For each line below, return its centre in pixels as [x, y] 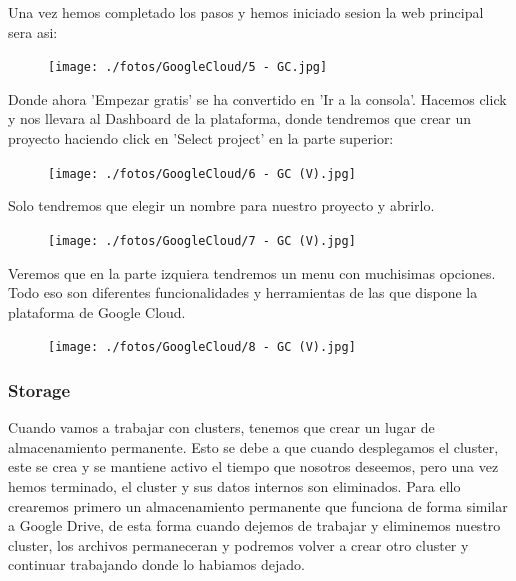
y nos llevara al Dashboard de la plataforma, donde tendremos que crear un [240, 118]
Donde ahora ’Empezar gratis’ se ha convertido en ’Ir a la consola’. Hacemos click [257, 98]
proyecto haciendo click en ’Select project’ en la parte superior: [201, 138]
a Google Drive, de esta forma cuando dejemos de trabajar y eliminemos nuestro [254, 525]
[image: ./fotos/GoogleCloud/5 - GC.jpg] [188, 67]
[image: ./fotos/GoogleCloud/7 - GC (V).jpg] [202, 240]
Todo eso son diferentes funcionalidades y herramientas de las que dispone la [243, 292]
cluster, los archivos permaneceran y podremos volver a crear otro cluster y [238, 544]
